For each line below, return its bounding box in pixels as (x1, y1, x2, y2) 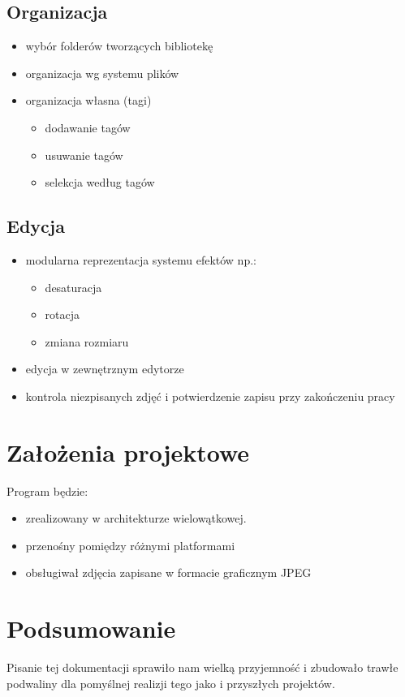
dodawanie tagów (45, 118, 131, 136)
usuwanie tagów (45, 146, 123, 163)
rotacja (45, 306, 80, 323)
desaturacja (45, 278, 102, 295)
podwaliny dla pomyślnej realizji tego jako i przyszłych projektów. (6, 674, 335, 691)
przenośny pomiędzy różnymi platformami (25, 536, 235, 553)
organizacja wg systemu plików (25, 64, 179, 81)
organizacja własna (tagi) (25, 92, 152, 109)
